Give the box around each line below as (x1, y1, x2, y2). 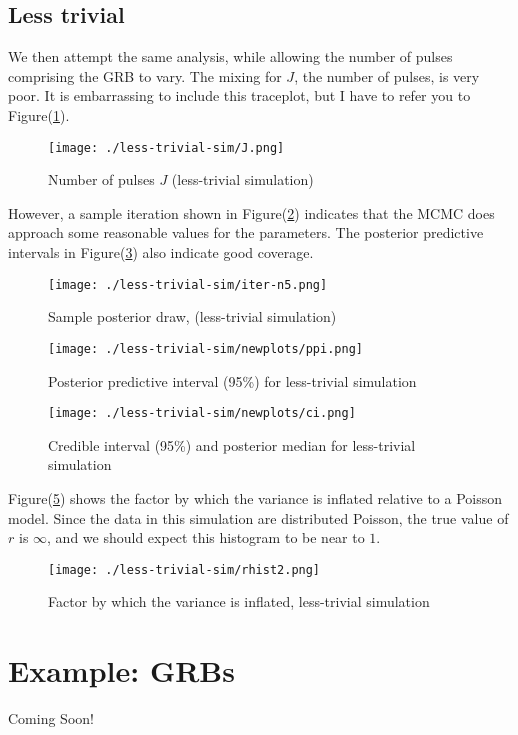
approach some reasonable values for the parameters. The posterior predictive (8, 222, 484, 243)
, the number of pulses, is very (294, 65, 480, 86)
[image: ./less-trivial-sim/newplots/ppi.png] (48, 341, 363, 356)
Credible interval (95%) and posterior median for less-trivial (48, 434, 416, 455)
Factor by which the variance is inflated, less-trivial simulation (48, 591, 430, 612)
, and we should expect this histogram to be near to (47, 527, 365, 548)
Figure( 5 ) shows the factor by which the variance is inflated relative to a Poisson (8, 487, 503, 508)
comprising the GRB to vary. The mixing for (8, 65, 282, 86)
